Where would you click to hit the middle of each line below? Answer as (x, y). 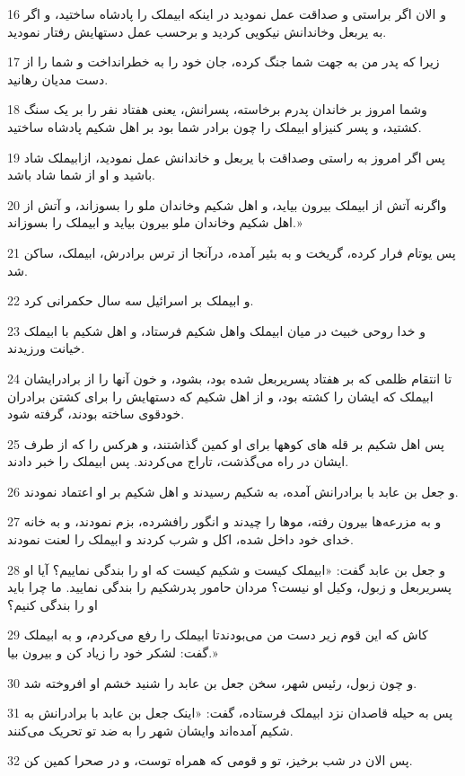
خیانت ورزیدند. (46, 348)
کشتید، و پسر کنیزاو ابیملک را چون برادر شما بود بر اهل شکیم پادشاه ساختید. (215, 126)
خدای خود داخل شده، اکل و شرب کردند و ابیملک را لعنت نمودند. (180, 539)
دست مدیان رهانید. (58, 79)
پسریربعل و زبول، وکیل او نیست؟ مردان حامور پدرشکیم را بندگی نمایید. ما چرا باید (229, 587)
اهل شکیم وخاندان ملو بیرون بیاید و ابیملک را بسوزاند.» (155, 222)
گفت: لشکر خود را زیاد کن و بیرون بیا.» (113, 653)
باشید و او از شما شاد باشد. (81, 175)
